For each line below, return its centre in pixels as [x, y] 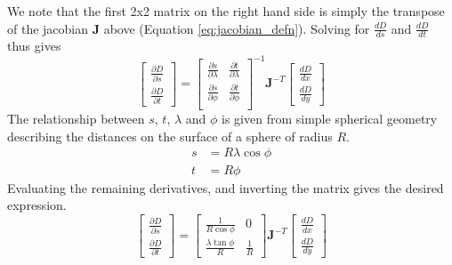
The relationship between [76, 119]
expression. [37, 205]
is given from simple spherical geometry [330, 119]
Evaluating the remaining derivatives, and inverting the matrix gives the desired [226, 187]
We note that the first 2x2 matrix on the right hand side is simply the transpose [226, 11]
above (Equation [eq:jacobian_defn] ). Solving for [237, 28]
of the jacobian [48, 28]
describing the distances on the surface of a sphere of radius [170, 136]
